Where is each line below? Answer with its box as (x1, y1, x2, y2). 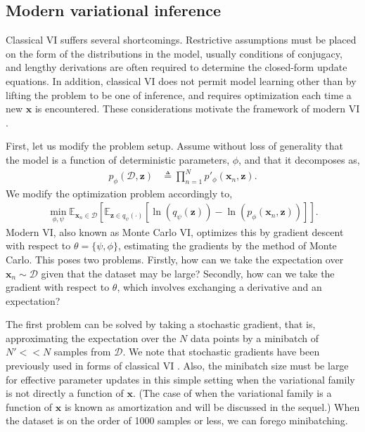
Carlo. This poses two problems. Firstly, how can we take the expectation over (6, 251, 344, 266)
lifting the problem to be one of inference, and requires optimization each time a (6, 87, 352, 102)
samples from (53, 344, 111, 359)
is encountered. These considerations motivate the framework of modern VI (34, 101, 360, 116)
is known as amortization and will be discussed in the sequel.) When (64, 399, 360, 414)
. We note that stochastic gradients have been (122, 344, 320, 359)
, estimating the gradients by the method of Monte (117, 238, 337, 253)
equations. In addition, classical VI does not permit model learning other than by (6, 73, 357, 88)
